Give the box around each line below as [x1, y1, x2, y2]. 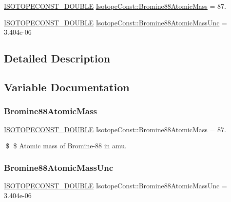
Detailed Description [4, 51, 111, 66]
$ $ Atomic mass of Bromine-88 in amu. [5, 141, 127, 151]
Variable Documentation [4, 79, 130, 94]
